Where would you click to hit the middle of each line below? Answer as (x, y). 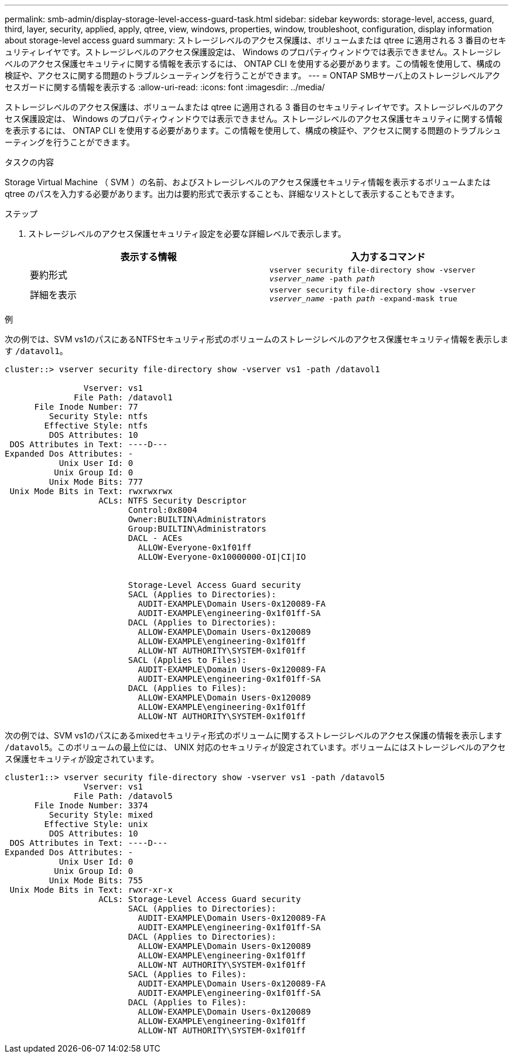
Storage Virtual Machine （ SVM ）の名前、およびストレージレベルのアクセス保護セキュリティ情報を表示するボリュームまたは (248, 182)
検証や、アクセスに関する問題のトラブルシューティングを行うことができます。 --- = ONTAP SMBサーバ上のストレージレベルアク (253, 75)
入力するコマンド (388, 257)
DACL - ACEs (155, 538)
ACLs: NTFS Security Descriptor (173, 501)
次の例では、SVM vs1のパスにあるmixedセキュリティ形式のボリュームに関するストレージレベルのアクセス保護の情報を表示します (254, 735)
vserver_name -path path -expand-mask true (363, 299)
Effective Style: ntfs (96, 426)
